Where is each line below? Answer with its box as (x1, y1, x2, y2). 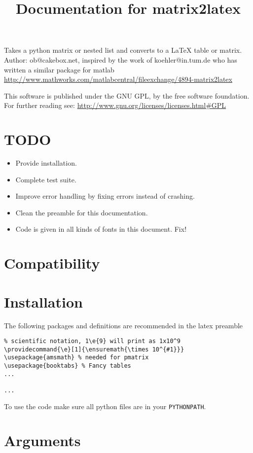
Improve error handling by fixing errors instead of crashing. (15, 191, 195, 201)
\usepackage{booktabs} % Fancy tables (4, 362, 131, 370)
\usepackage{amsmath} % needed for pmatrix (4, 354, 149, 361)
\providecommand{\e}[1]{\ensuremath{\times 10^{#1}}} (4, 346, 184, 353)
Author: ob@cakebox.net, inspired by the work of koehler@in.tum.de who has (4, 54, 237, 65)
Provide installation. (15, 158, 77, 168)
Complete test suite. (15, 174, 76, 184)
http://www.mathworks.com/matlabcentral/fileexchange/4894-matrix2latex (4, 74, 232, 84)
